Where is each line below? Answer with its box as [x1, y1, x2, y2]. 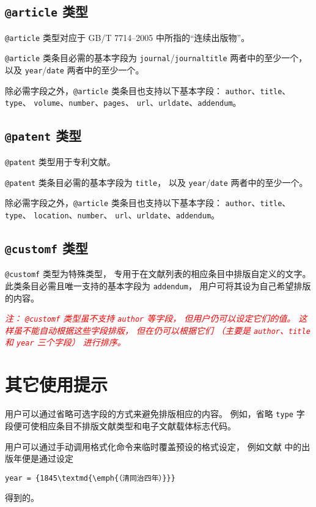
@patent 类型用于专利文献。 [5, 155, 116, 168]
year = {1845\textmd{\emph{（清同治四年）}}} [5, 473, 175, 483]
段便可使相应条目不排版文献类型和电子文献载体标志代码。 [5, 419, 236, 432]
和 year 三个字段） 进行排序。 [5, 336, 126, 349]
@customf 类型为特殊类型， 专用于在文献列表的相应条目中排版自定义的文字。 [5, 267, 311, 280]
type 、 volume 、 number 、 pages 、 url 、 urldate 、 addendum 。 [5, 96, 241, 109]
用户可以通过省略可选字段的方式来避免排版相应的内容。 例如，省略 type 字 [5, 407, 305, 420]
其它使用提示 [5, 372, 108, 397]
